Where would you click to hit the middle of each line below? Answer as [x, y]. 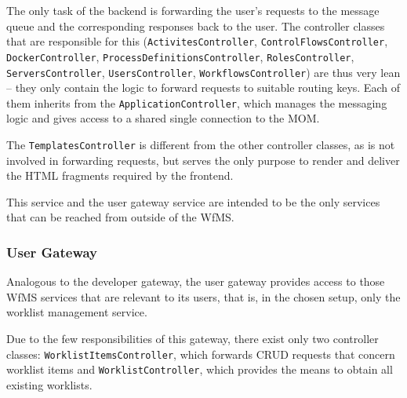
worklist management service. [77, 312]
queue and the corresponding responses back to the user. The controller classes [196, 26]
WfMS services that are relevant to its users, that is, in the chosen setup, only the [203, 296]
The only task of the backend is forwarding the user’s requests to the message [193, 10]
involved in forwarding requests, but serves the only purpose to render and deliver [203, 160]
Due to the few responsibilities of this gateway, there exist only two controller [193, 339]
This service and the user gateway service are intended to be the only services [193, 201]
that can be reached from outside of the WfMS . [120, 217]
